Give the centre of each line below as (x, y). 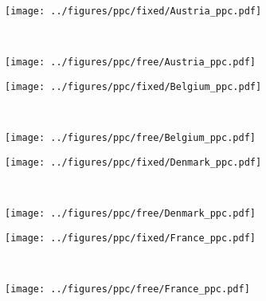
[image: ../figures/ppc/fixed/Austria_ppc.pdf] (133, 11)
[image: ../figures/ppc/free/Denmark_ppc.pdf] (130, 214)
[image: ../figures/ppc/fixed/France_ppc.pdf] (130, 238)
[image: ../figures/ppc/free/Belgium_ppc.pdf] (130, 138)
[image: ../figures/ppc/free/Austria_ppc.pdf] (130, 63)
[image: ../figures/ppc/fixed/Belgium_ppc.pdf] (133, 86)
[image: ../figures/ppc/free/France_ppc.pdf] (127, 289)
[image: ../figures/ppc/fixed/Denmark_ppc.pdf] (133, 162)
